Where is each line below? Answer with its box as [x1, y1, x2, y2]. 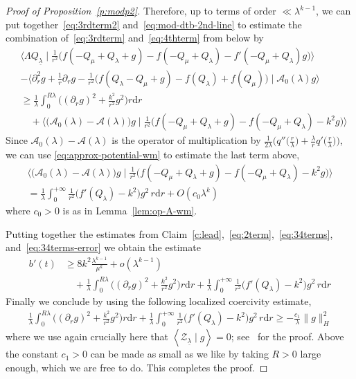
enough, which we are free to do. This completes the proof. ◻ [6, 360, 268, 374]
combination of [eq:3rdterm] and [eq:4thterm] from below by [6, 30, 264, 45]
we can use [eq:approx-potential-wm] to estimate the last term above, [6, 147, 300, 162]
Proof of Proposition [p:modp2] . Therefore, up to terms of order [6, 3, 276, 17]
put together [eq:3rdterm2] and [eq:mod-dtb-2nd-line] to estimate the [6, 17, 302, 31]
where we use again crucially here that [6, 329, 169, 344]
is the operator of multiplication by [112, 133, 261, 147]
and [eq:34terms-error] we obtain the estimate [6, 240, 201, 255]
